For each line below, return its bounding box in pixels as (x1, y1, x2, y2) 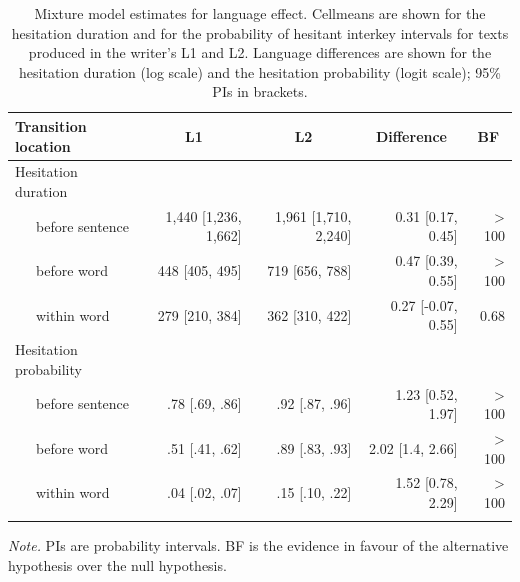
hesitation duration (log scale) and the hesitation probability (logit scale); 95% (19, 61, 501, 82)
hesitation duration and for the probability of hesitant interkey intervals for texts (11, 22, 509, 43)
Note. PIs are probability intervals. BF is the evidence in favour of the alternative (8, 535, 509, 556)
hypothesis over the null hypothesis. (8, 555, 227, 575)
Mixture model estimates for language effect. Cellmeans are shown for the (34, 3, 486, 23)
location (15, 135, 71, 156)
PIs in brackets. (212, 81, 308, 102)
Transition (15, 115, 87, 136)
